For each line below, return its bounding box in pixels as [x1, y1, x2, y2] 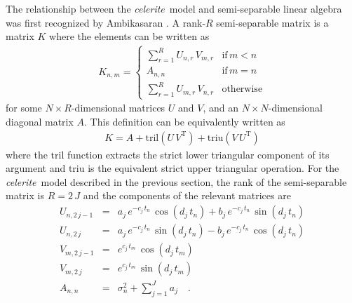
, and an [203, 100, 239, 115]
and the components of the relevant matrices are [83, 188, 291, 203]
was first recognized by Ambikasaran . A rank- [6, 15, 206, 29]
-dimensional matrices [71, 100, 165, 115]
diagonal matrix [6, 114, 74, 129]
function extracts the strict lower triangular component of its [67, 147, 330, 161]
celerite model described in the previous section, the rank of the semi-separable [6, 174, 347, 189]
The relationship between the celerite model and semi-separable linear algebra [6, 1, 342, 15]
